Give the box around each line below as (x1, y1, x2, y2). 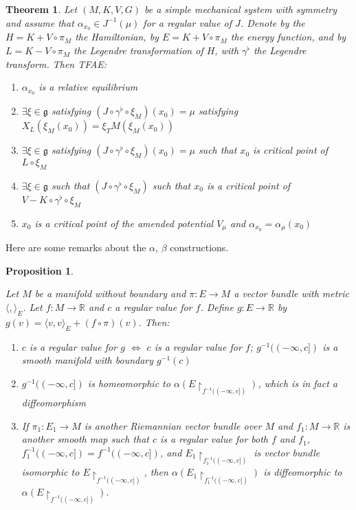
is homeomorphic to (87, 375, 170, 390)
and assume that (5, 15, 74, 30)
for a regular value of (143, 15, 232, 30)
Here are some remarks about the (5, 240, 146, 255)
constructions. (170, 240, 229, 255)
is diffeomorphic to (263, 465, 342, 479)
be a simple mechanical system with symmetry (144, 2, 337, 16)
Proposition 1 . (5, 263, 74, 277)
